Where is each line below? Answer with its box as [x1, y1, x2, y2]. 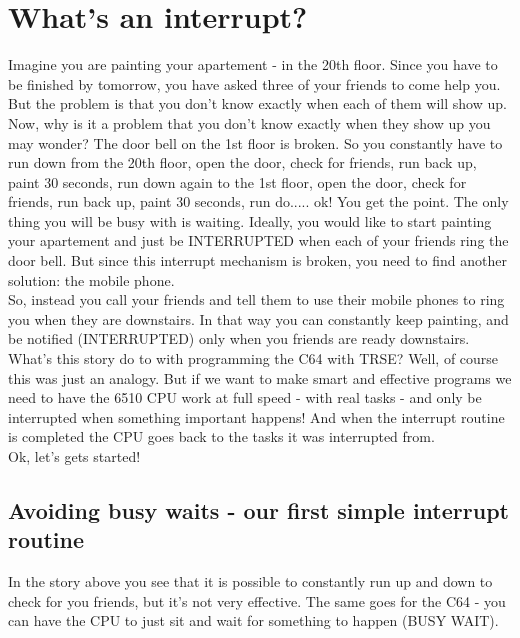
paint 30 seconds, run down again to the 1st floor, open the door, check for [8, 171, 467, 192]
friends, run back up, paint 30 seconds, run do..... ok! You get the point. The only [8, 191, 509, 212]
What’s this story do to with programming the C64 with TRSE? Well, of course [8, 348, 499, 369]
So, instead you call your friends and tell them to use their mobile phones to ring [8, 289, 505, 310]
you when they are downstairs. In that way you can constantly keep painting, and [8, 308, 509, 329]
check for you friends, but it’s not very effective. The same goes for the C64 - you [8, 590, 506, 611]
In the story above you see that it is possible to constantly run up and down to [8, 571, 493, 592]
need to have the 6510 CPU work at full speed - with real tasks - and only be [8, 387, 482, 408]
